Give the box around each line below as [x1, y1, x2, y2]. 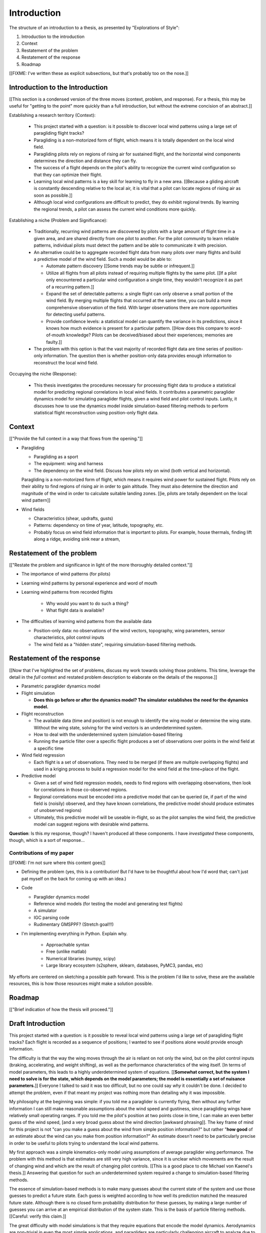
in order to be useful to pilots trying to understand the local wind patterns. [9, 1140, 160, 1146]
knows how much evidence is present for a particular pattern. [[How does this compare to [46, 325, 229, 331]
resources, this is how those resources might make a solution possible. [9, 980, 153, 986]
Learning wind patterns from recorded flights [21, 589, 113, 595]
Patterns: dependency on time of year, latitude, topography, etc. [33, 522, 164, 528]
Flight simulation [21, 690, 55, 696]
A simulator [33, 907, 57, 913]
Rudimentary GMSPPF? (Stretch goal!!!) [33, 921, 114, 927]
